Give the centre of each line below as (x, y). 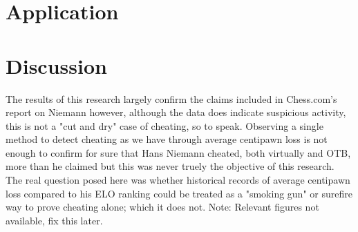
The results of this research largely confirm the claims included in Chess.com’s (171, 98)
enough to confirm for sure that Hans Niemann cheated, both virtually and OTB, (178, 152)
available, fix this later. (54, 220)
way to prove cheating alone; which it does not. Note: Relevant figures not (162, 207)
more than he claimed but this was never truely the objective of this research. (170, 166)
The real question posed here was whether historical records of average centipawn (178, 180)
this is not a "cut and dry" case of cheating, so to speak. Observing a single (164, 125)
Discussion (56, 65)
